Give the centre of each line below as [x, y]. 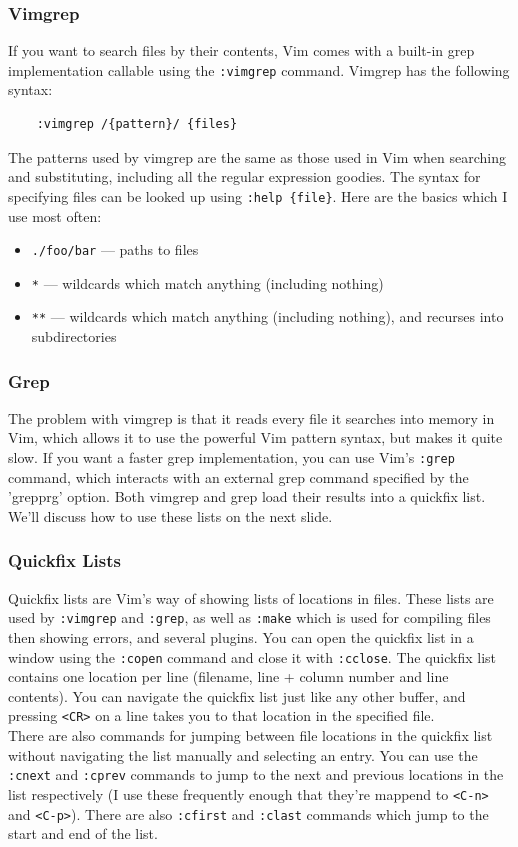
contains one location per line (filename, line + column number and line [228, 676]
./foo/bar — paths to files [115, 249]
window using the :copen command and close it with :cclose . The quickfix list [252, 656]
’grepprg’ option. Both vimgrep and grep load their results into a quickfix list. [247, 496]
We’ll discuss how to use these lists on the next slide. [170, 515]
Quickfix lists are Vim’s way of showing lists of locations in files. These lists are [251, 597]
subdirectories [74, 336]
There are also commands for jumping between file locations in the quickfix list [250, 735]
